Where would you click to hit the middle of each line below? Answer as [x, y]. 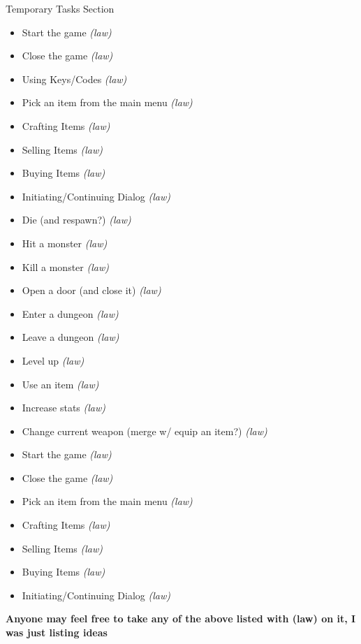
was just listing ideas [57, 632]
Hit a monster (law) [65, 243]
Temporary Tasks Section [60, 8]
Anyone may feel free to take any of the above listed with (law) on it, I [181, 619]
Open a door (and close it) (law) [91, 290]
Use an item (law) [60, 384]
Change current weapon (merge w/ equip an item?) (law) [145, 431]
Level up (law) [53, 360]
